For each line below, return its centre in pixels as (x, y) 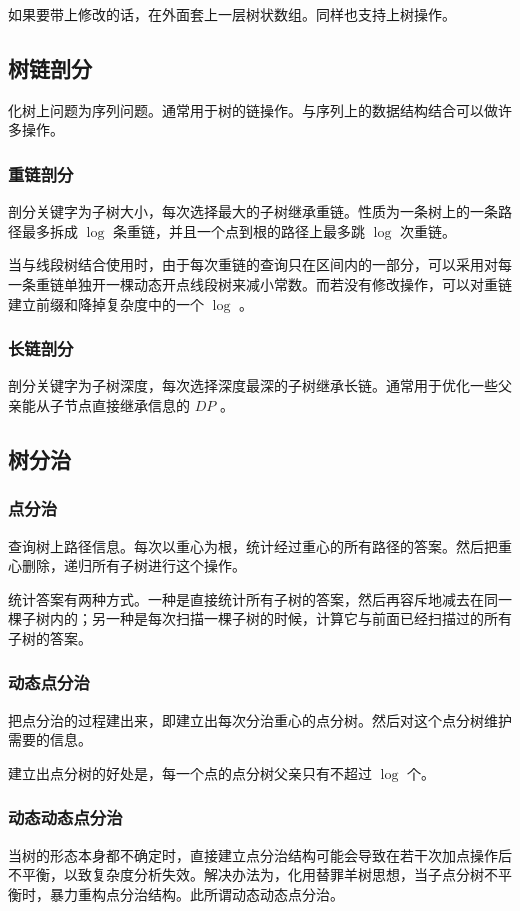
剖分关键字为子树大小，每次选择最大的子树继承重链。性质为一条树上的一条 (253, 211)
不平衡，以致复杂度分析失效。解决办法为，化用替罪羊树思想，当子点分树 (246, 874)
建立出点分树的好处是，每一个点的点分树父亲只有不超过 (190, 772)
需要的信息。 (50, 739)
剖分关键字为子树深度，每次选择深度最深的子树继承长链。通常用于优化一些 (253, 385)
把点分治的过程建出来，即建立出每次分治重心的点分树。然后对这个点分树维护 (260, 719)
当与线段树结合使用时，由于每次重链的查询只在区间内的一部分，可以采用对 (253, 264)
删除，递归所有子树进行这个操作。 (133, 565)
